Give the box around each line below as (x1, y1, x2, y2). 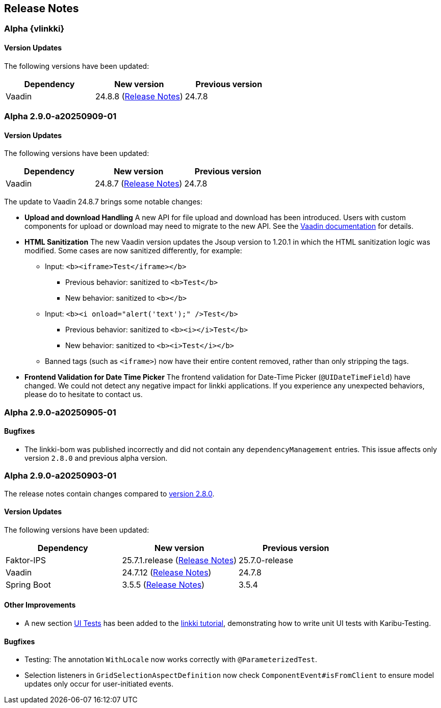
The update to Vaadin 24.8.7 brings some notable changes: (4, 197, 203, 206)
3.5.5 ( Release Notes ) (122, 579, 205, 590)
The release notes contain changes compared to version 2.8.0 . (4, 489, 215, 498)
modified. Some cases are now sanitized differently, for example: (24, 246, 242, 255)
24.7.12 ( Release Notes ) (122, 567, 212, 578)
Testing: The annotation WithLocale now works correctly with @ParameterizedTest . (24, 655, 318, 664)
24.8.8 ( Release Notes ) (95, 91, 183, 101)
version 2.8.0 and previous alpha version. (24, 453, 168, 462)
